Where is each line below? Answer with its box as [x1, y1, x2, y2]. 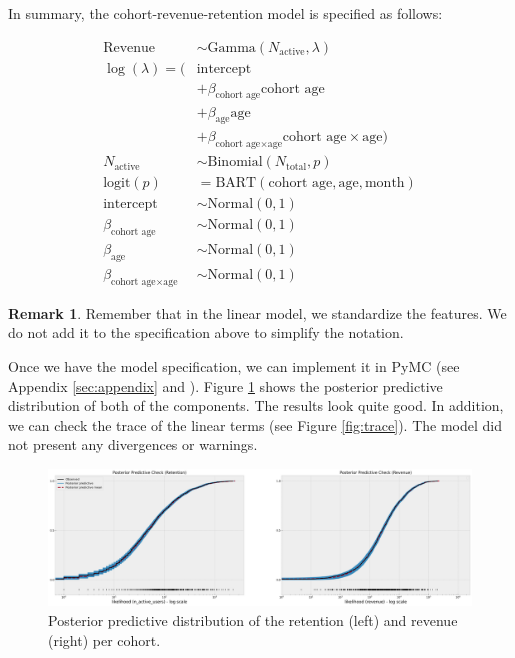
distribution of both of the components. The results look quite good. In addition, [8, 395, 504, 416]
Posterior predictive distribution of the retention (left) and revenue [48, 609, 458, 630]
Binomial [207, 155, 263, 170]
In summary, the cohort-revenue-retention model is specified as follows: [8, 3, 443, 23]
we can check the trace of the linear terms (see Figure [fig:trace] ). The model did [8, 414, 502, 435]
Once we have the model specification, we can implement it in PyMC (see [8, 355, 460, 376]
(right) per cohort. [48, 629, 161, 650]
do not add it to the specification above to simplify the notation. [8, 322, 404, 343]
